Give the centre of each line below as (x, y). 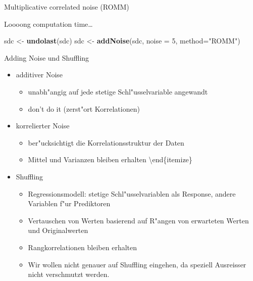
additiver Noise (39, 75)
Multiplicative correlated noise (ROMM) (67, 7)
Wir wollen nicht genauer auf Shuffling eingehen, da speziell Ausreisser (137, 264)
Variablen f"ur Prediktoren (69, 203)
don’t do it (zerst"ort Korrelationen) (84, 108)
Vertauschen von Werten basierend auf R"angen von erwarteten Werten (138, 220)
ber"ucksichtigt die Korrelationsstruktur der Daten (106, 142)
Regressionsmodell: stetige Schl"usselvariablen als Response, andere (132, 193)
